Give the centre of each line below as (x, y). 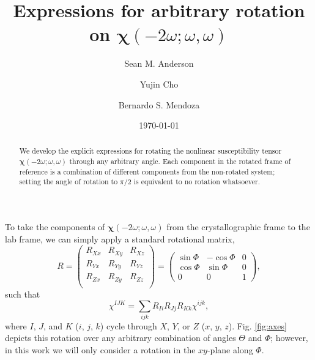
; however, (289, 338)
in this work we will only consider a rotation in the (100, 350)
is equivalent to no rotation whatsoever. (197, 182)
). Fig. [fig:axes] (258, 325)
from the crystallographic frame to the (238, 227)
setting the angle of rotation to (69, 182)
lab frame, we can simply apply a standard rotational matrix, (120, 238)
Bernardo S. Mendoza (159, 104)
